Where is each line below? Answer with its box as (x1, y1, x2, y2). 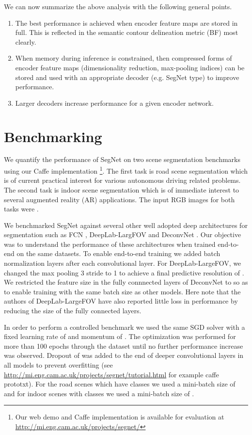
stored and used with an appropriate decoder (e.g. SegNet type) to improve (15, 72, 239, 82)
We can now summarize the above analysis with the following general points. (4, 1, 232, 11)
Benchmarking (4, 126, 102, 146)
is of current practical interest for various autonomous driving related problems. (4, 175, 241, 185)
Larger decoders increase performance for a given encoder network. (15, 97, 214, 108)
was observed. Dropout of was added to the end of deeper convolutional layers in (4, 350, 244, 360)
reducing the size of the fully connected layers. (4, 306, 142, 316)
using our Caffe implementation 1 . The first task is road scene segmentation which (4, 164, 248, 176)
